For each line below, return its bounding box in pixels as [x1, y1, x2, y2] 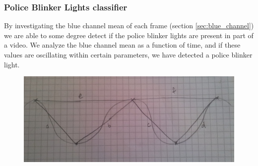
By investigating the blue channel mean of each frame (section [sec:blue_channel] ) [4, 20, 254, 31]
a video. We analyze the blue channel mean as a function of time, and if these [4, 40, 241, 50]
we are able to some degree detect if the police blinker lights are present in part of [4, 30, 254, 40]
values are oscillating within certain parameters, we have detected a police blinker [4, 50, 253, 59]
